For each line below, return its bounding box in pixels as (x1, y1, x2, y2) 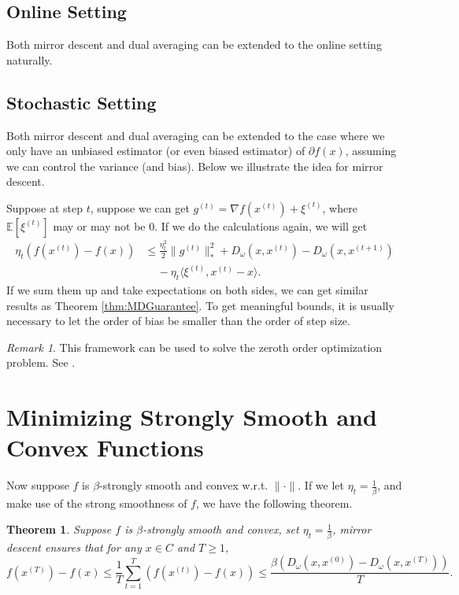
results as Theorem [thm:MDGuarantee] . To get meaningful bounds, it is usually (6, 297, 394, 313)
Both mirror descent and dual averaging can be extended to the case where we (6, 127, 385, 143)
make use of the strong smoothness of (6, 494, 187, 511)
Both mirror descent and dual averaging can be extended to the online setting (6, 36, 382, 53)
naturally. (6, 51, 53, 68)
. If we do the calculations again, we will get (154, 217, 368, 234)
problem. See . (6, 354, 76, 371)
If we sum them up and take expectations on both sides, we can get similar (6, 282, 368, 298)
